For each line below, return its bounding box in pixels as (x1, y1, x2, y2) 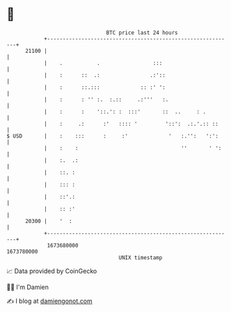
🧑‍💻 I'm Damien (6, 283, 49, 291)
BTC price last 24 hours (106, 29, 178, 36)
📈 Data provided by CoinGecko (6, 267, 97, 275)
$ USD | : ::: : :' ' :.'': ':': (6, 132, 218, 140)
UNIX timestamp (118, 254, 163, 261)
